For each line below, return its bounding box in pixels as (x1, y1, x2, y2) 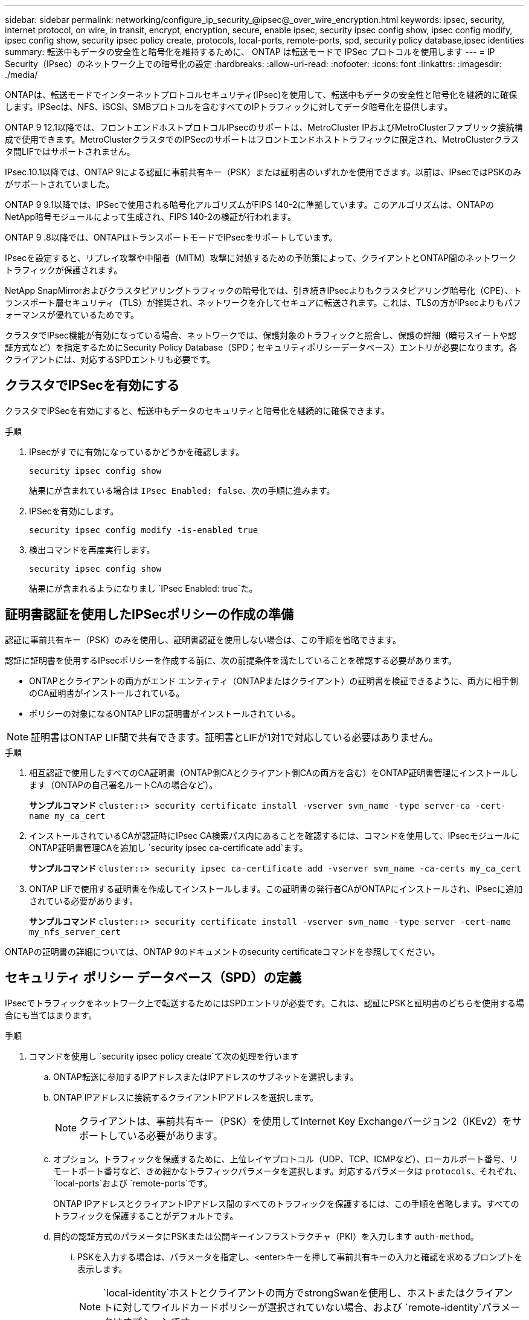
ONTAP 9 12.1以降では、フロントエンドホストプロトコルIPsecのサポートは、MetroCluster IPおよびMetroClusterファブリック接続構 (5, 122, 523, 132)
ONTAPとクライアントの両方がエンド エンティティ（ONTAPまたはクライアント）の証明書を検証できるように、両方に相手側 (29, 675, 518, 686)
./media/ (5, 70, 38, 80)
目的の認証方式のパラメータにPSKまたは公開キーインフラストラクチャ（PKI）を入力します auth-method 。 (53, 1231, 479, 1241)
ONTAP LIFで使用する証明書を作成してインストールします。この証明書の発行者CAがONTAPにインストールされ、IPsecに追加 (29, 883, 522, 894)
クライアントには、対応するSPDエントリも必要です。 (5, 354, 216, 364)
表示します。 (77, 1263, 127, 1274)
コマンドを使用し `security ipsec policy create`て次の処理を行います (29, 1050, 299, 1061)
